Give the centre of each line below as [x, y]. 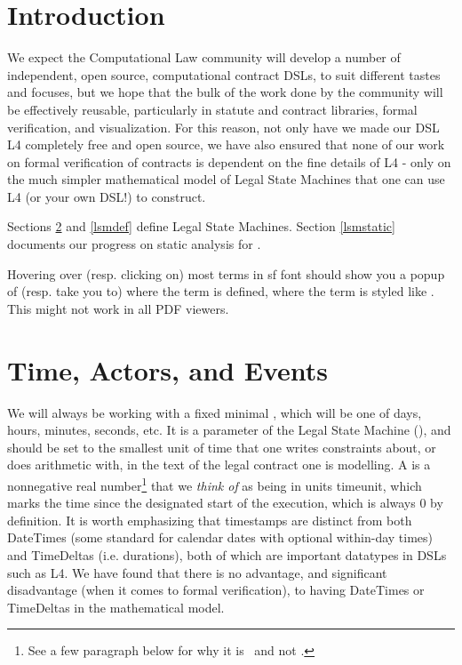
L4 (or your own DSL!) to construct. [107, 196]
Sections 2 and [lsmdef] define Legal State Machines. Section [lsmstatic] [201, 226]
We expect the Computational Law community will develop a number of [204, 57]
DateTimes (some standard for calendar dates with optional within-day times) [220, 537]
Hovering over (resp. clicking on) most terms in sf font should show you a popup [226, 273]
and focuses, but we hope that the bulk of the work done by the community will [225, 92]
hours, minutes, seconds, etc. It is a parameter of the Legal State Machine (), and [229, 430]
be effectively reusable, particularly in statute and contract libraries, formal [212, 109]
